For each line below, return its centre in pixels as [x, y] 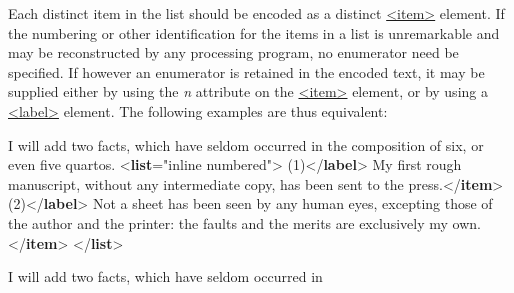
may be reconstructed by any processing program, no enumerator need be [233, 52]
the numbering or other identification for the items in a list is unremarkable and [254, 32]
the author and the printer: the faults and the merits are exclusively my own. [244, 222]
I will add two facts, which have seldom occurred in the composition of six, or [246, 144]
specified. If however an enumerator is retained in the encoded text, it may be [246, 71]
